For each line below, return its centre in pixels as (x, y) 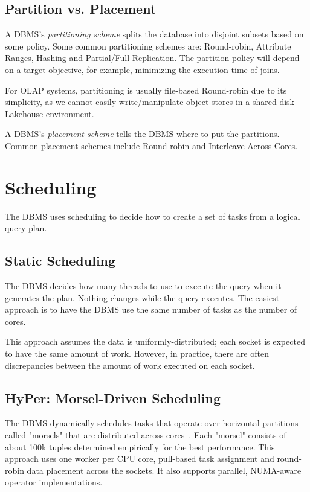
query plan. (26, 228)
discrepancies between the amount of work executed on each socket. (130, 365)
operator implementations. (54, 482)
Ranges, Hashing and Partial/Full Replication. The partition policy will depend (152, 58)
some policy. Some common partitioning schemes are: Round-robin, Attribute (148, 46)
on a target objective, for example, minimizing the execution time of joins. (142, 69)
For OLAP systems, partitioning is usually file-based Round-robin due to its (146, 90)
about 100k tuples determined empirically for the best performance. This (140, 446)
